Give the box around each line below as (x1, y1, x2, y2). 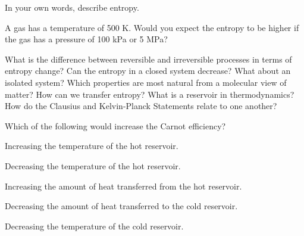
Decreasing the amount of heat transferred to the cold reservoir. (5, 200, 238, 212)
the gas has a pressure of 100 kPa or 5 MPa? (5, 33, 168, 45)
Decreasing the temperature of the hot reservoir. (5, 159, 181, 172)
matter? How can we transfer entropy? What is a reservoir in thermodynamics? (5, 88, 294, 100)
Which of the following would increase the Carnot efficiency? (5, 119, 226, 132)
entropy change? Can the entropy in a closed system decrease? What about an (5, 64, 291, 77)
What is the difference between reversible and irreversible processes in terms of (5, 52, 292, 65)
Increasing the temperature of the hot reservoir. (5, 139, 178, 152)
